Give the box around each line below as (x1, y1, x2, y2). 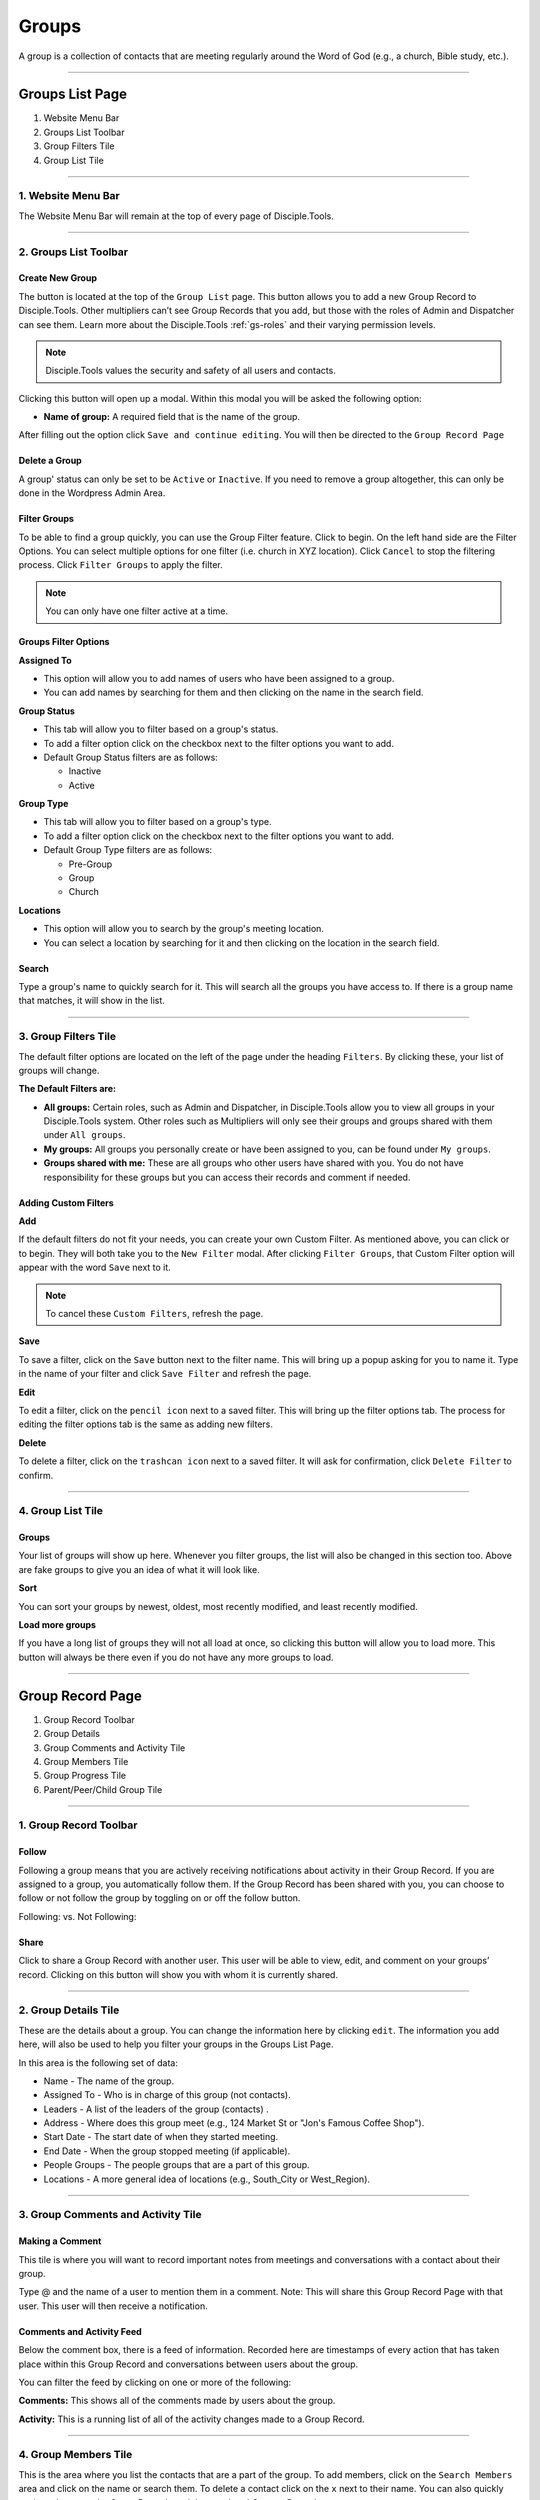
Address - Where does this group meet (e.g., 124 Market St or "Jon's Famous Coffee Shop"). (43, 2117, 425, 2129)
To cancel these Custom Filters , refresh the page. (45, 1308, 264, 1319)
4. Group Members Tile (18, 2448, 133, 2462)
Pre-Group (68, 858, 113, 870)
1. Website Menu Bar (18, 189, 120, 203)
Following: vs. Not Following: (18, 1910, 137, 1922)
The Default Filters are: (18, 1083, 117, 1095)
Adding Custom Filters (18, 1196, 114, 1209)
